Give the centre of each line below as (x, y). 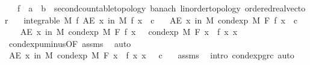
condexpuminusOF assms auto (70, 43)
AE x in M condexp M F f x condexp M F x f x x (129, 32)
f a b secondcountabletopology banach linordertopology (129, 8)
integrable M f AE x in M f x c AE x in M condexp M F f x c (161, 20)
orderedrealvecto (275, 8)
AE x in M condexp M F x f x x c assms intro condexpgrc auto (151, 55)
